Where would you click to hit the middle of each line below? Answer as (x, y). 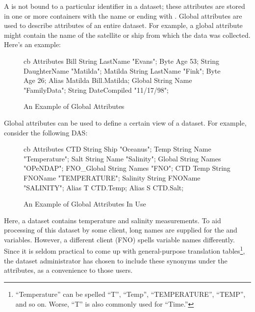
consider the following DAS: (46, 132)
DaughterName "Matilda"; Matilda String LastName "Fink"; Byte (122, 70)
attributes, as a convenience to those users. (68, 270)
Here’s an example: (32, 44)
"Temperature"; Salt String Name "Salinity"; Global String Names (122, 158)
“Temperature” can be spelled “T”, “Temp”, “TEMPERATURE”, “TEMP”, (130, 294)
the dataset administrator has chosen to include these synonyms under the (116, 260)
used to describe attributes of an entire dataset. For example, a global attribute (123, 25)
